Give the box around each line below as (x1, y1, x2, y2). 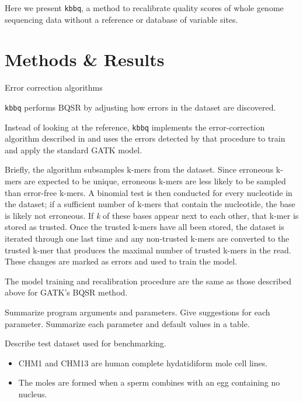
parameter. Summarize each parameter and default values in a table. (5, 317, 250, 329)
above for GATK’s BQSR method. (5, 286, 128, 298)
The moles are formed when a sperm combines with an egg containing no (18, 376, 280, 389)
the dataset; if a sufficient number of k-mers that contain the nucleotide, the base (5, 198, 295, 210)
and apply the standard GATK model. (5, 143, 142, 156)
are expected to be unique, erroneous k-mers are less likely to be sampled (24, 175, 286, 187)
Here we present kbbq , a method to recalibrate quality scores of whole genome (5, 2, 284, 13)
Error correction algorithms (5, 81, 103, 94)
